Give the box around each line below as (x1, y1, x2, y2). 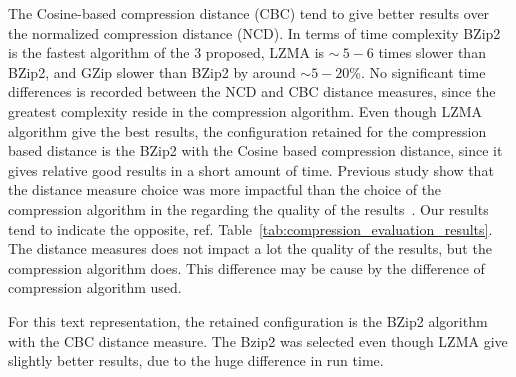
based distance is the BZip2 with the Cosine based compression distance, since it (8, 140, 503, 161)
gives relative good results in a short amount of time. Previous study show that (8, 159, 494, 180)
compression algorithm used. (8, 277, 182, 298)
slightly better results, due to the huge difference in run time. (8, 350, 384, 371)
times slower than (378, 42, 486, 63)
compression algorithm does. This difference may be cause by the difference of (8, 257, 485, 278)
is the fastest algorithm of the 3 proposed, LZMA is (8, 42, 325, 63)
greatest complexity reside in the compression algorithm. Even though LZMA (8, 100, 483, 121)
